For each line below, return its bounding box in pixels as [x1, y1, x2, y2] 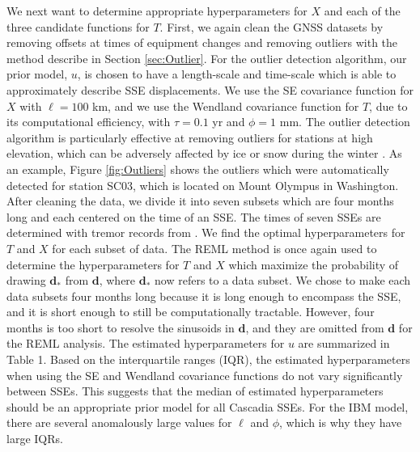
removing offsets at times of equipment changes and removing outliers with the [6, 34, 398, 51]
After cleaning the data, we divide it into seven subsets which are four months [6, 192, 394, 209]
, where [99, 272, 136, 289]
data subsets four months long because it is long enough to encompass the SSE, [6, 287, 401, 304]
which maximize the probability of [228, 256, 399, 272]
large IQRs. [6, 430, 63, 447]
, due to [369, 97, 408, 114]
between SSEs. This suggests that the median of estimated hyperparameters [6, 382, 384, 399]
